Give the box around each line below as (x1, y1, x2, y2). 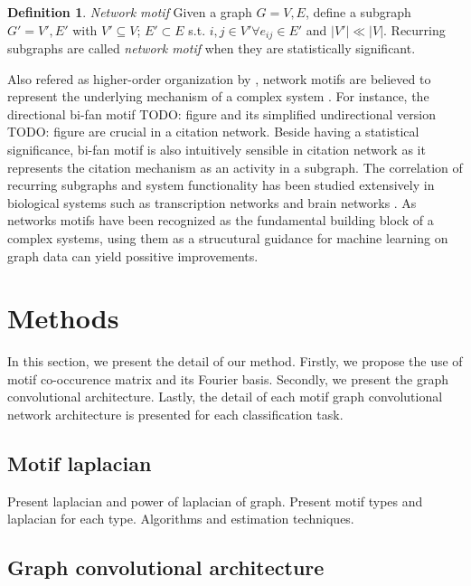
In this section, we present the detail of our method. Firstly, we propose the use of (7, 352, 463, 371)
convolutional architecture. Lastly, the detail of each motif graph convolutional (7, 387, 443, 406)
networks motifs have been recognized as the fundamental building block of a (7, 211, 434, 230)
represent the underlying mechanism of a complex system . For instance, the (7, 87, 429, 106)
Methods (7, 299, 119, 336)
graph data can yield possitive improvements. (7, 246, 259, 265)
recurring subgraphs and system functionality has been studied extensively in (7, 175, 435, 194)
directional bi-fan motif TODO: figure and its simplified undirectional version (7, 104, 436, 123)
